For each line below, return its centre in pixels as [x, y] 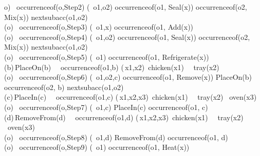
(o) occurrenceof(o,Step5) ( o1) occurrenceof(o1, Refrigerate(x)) [107, 57]
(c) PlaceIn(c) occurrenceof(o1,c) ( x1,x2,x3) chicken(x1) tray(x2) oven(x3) [131, 97]
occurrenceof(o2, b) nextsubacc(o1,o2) [64, 87]
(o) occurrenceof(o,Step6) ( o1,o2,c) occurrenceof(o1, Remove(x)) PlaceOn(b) [128, 77]
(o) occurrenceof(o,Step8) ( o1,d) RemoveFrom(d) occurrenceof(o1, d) [116, 137]
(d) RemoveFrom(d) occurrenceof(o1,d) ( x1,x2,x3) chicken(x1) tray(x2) [124, 117]
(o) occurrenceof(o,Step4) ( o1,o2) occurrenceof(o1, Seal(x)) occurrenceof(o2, [127, 37]
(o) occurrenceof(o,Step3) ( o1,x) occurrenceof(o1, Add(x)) [99, 27]
